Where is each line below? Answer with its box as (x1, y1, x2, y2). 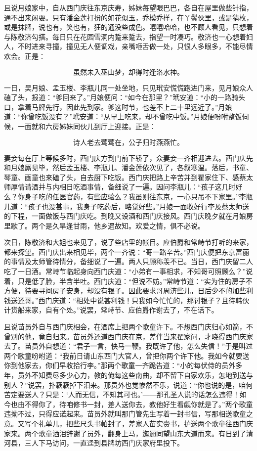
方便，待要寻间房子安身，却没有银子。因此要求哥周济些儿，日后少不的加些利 (4, 285, 253, 296)
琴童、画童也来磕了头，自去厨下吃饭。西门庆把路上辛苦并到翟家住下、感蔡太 (4, 172, 253, 182)
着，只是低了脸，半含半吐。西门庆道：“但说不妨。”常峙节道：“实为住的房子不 (4, 275, 253, 286)
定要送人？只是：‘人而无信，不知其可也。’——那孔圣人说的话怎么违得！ (10, 389, 240, 400)
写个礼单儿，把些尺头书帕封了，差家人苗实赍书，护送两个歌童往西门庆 (24, 418, 253, 428)
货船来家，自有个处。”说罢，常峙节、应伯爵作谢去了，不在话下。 (10, 305, 218, 315)
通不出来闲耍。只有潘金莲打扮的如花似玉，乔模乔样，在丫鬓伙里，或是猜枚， (4, 12, 253, 22)
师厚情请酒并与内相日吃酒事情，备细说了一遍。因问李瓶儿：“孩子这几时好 (4, 181, 243, 192)
